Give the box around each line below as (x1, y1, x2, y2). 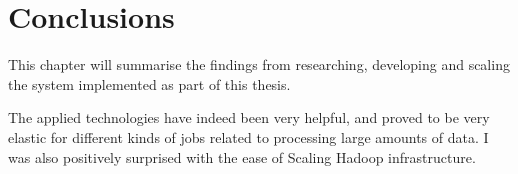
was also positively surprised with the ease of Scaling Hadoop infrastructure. (8, 146, 476, 167)
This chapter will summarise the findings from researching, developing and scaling (8, 54, 510, 75)
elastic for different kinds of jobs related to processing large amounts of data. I (8, 126, 489, 147)
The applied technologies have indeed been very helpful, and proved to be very (8, 107, 490, 128)
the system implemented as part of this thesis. (8, 73, 291, 94)
